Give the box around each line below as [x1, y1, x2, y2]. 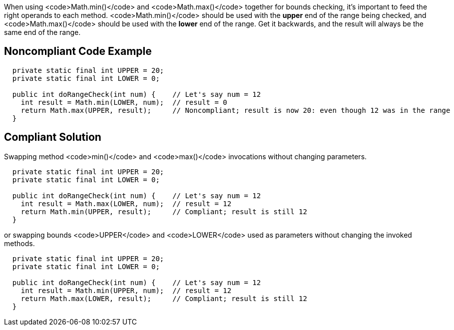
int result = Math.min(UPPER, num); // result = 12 [20, 286, 232, 295]
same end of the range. [4, 28, 81, 36]
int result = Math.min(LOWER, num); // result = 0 [20, 98, 227, 106]
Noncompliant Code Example [4, 45, 152, 58]
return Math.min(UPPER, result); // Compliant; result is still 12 [20, 207, 307, 216]
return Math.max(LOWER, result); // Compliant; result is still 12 [20, 294, 307, 303]
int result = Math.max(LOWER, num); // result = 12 [20, 199, 232, 208]
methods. [4, 239, 35, 248]
